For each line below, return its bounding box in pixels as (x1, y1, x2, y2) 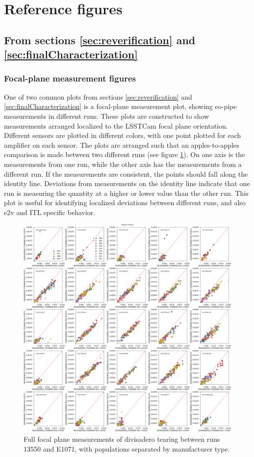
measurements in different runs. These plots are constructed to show (4, 110, 209, 121)
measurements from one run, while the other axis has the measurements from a (4, 159, 242, 169)
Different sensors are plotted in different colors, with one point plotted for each (4, 130, 241, 140)
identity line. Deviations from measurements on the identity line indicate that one (4, 178, 250, 188)
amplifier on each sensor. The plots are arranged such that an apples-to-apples (4, 139, 239, 150)
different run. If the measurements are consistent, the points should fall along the (4, 168, 248, 179)
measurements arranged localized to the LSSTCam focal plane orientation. (4, 120, 228, 131)
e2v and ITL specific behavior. (4, 207, 96, 217)
